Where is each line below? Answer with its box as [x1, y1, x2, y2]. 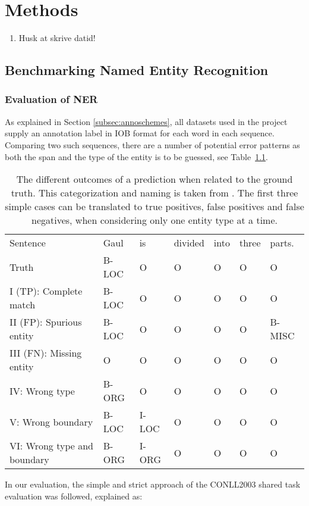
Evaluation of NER [5, 92, 98, 107]
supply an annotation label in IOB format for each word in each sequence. [5, 127, 275, 139]
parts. [270, 236, 294, 250]
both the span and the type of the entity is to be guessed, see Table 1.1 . [5, 150, 268, 163]
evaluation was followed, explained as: [5, 489, 143, 502]
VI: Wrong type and [10, 439, 93, 453]
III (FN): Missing [10, 346, 82, 360]
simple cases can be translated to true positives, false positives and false [5, 199, 304, 214]
